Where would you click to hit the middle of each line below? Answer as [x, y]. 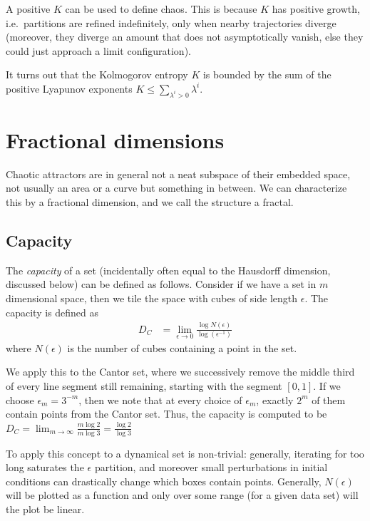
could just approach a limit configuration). [98, 50]
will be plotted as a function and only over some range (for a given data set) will [182, 495]
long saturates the [45, 467]
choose [20, 399]
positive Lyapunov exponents [69, 88]
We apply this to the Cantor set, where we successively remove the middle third [180, 372]
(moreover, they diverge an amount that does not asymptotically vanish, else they [185, 37]
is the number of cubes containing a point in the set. [182, 347]
